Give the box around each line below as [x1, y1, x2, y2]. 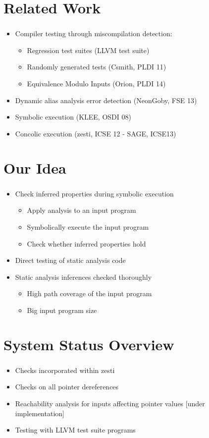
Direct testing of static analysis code [15, 255, 126, 265]
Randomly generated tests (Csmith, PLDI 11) [27, 62, 166, 72]
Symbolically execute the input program [27, 221, 149, 232]
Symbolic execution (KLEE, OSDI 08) [15, 112, 131, 122]
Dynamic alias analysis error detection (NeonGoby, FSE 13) [15, 95, 197, 105]
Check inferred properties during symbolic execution [15, 188, 174, 198]
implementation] [15, 408, 64, 418]
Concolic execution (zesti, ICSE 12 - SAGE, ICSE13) [15, 128, 176, 138]
